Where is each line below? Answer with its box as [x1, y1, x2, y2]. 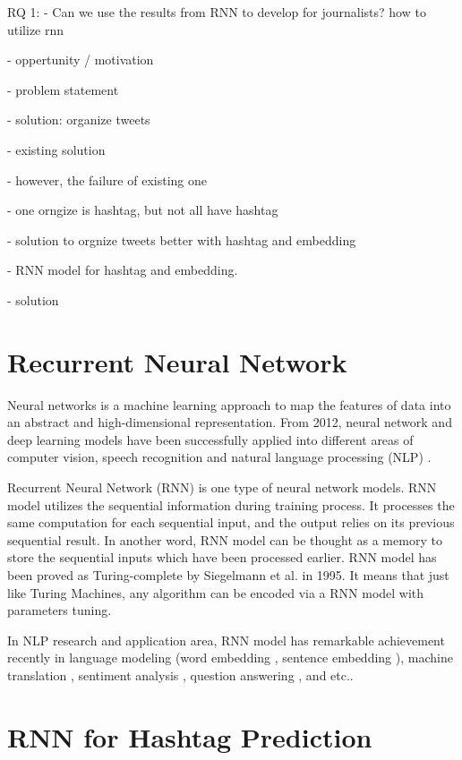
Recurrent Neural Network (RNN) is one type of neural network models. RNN [7, 478, 437, 497]
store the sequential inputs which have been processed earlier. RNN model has [7, 548, 437, 567]
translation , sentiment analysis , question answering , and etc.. [7, 665, 354, 684]
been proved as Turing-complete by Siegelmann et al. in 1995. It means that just [7, 566, 449, 584]
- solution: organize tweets [7, 110, 150, 129]
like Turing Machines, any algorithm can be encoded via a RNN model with [7, 583, 424, 602]
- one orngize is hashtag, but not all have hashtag [7, 201, 278, 219]
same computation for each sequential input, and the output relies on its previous [7, 513, 455, 532]
